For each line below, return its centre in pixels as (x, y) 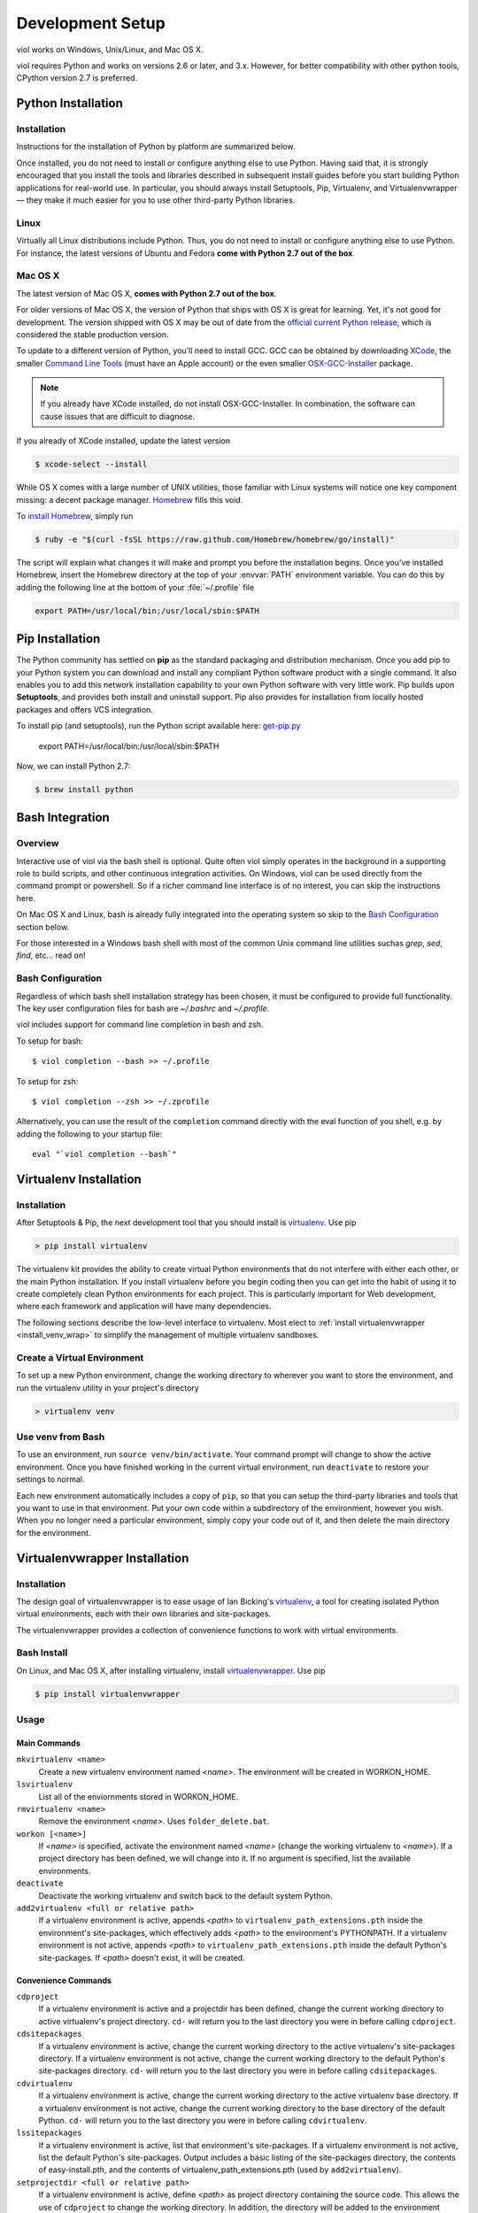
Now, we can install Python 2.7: (73, 766)
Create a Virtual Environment (80, 1357)
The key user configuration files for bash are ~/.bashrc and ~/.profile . (143, 1008)
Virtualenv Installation (79, 1179)
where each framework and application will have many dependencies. (144, 1307)
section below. (43, 927)
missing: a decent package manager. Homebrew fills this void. (130, 499)
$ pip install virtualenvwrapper (108, 1694)
